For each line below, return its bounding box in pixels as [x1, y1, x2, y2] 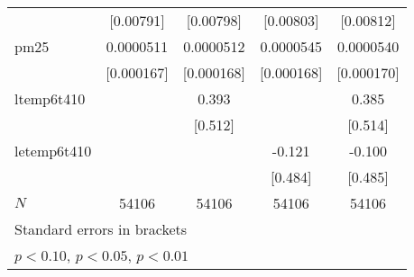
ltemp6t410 [14, 88, 86, 109]
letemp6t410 [14, 140, 92, 161]
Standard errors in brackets [14, 219, 188, 239]
